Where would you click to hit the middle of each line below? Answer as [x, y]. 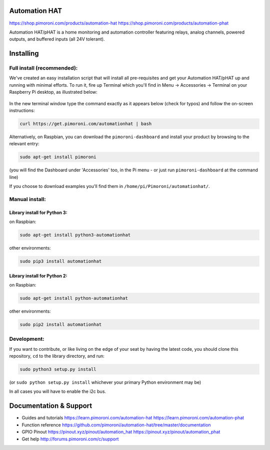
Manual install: [27, 199]
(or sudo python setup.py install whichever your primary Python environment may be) [105, 382]
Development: [27, 339]
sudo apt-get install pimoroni [58, 157]
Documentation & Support [51, 406]
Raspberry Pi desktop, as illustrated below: [53, 92]
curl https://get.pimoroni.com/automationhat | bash [86, 124]
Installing [24, 53]
